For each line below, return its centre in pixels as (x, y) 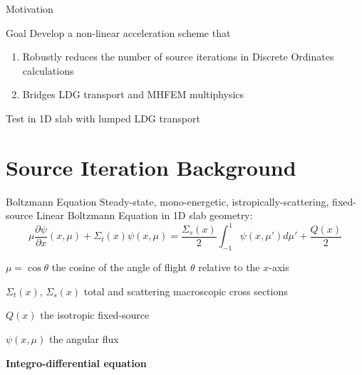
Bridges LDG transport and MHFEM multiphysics (133, 94)
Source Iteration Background (151, 167)
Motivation (30, 9)
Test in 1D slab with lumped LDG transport (103, 118)
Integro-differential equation (76, 363)
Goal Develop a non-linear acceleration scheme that (118, 32)
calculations (48, 70)
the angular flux (84, 338)
